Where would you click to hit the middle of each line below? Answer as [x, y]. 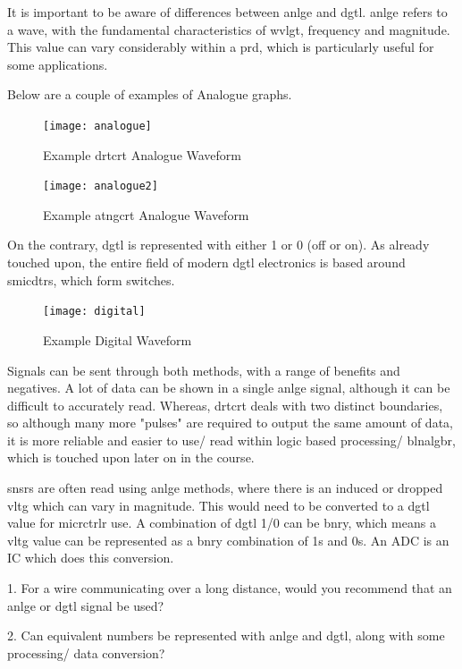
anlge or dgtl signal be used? [86, 605]
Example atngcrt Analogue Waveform [146, 214]
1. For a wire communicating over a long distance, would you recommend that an [230, 588]
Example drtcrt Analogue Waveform [143, 154]
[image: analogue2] [101, 186]
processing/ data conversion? [86, 652]
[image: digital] [94, 312]
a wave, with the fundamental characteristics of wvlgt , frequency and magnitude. [229, 29]
